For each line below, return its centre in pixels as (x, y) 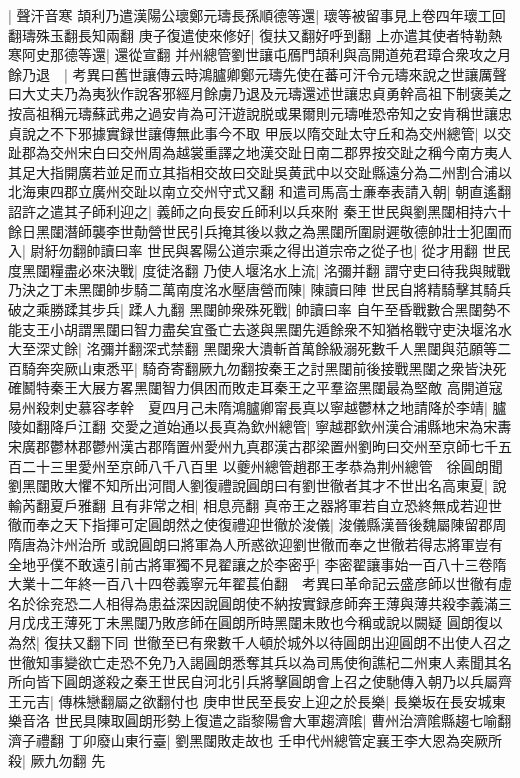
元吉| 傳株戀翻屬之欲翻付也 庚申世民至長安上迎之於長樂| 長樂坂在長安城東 (263, 700)
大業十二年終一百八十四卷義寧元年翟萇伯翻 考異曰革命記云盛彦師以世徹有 (253, 583)
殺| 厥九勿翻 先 (57, 759)
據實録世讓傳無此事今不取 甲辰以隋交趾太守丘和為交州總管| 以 (294, 132)
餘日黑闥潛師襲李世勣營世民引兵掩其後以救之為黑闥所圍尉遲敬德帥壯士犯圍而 (260, 230)
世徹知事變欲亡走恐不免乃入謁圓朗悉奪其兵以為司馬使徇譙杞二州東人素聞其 (253, 661)
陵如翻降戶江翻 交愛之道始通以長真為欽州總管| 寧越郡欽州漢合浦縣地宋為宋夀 (260, 426)
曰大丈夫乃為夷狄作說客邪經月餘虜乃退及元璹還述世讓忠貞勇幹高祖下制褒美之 (260, 93)
